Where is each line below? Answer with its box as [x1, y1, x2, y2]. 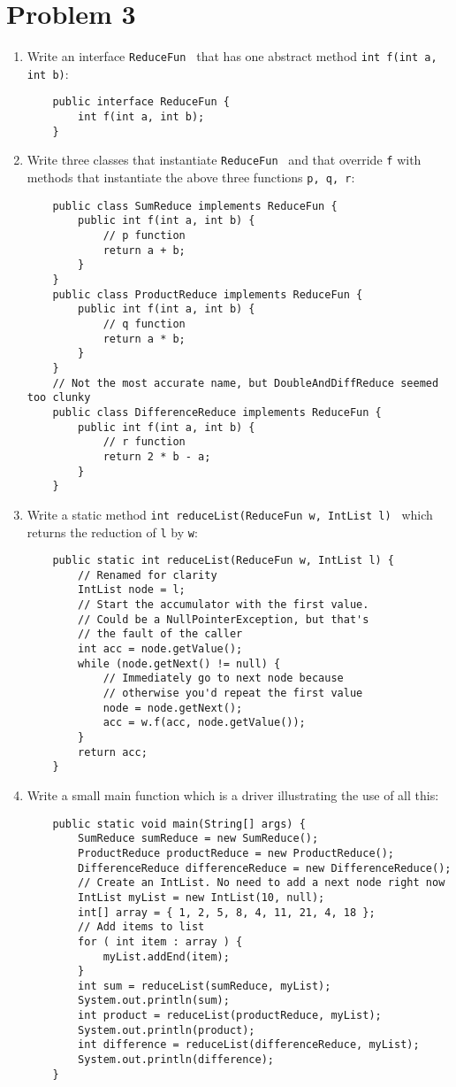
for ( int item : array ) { [78, 935, 243, 948]
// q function [103, 317, 186, 330]
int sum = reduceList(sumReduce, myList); [78, 979, 331, 992]
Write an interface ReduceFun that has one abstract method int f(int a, [27, 47, 437, 66]
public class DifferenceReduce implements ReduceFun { [52, 405, 382, 419]
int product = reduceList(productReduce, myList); [78, 1009, 382, 1022]
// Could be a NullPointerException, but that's [78, 613, 369, 626]
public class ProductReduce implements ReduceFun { [52, 288, 363, 301]
